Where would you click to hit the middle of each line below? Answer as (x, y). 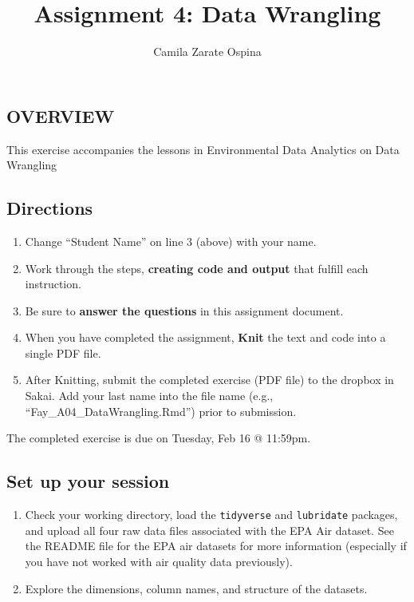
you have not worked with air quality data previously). (159, 561)
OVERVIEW (61, 115)
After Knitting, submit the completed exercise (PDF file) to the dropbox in (209, 380)
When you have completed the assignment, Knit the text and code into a (205, 337)
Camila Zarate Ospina (207, 51)
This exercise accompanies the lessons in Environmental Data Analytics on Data (203, 149)
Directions (50, 208)
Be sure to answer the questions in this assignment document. (184, 310)
